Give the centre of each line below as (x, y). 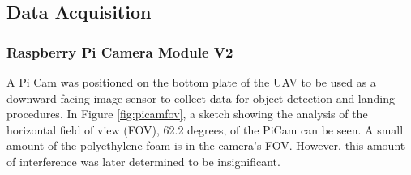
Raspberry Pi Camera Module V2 (120, 51)
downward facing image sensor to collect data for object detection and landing (201, 98)
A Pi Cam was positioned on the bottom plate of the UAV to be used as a (191, 82)
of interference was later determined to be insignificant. (143, 161)
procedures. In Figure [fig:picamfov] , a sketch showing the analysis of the (187, 114)
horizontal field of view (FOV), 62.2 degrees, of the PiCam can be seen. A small (205, 129)
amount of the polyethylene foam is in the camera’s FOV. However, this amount (206, 145)
